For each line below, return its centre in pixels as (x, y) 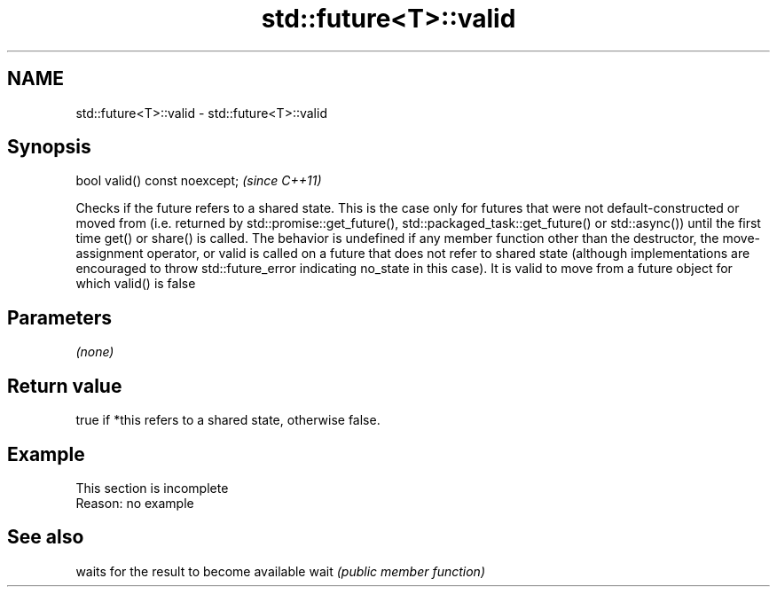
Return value (65, 386)
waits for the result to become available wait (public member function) (280, 571)
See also (46, 537)
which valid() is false (136, 284)
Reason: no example (135, 503)
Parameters (59, 317)
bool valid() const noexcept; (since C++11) (199, 181)
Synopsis (49, 147)
